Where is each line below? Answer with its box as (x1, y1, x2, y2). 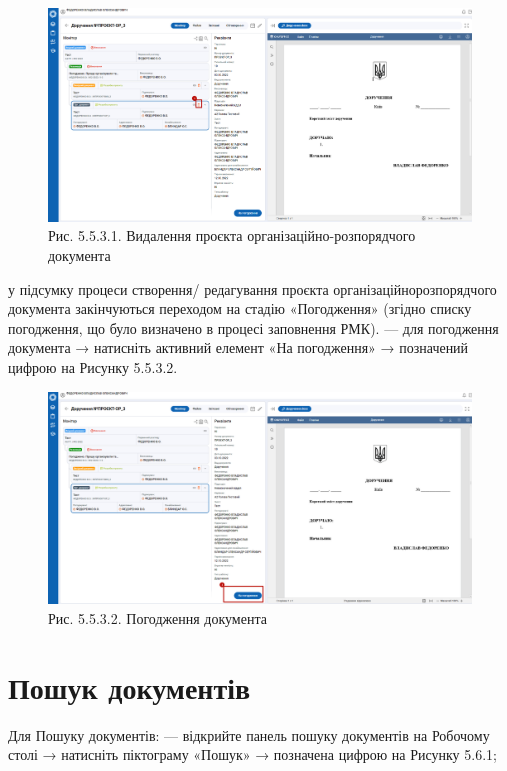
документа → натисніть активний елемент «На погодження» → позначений (8, 337, 469, 358)
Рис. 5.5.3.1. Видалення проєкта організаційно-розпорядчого (48, 225, 416, 246)
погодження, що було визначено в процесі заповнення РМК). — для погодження (8, 317, 499, 338)
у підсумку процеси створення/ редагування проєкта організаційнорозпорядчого (8, 278, 497, 299)
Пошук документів (8, 666, 251, 707)
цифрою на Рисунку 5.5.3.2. (8, 357, 178, 378)
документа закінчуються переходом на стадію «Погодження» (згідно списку (8, 298, 472, 319)
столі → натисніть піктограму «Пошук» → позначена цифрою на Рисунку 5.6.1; (8, 744, 497, 765)
